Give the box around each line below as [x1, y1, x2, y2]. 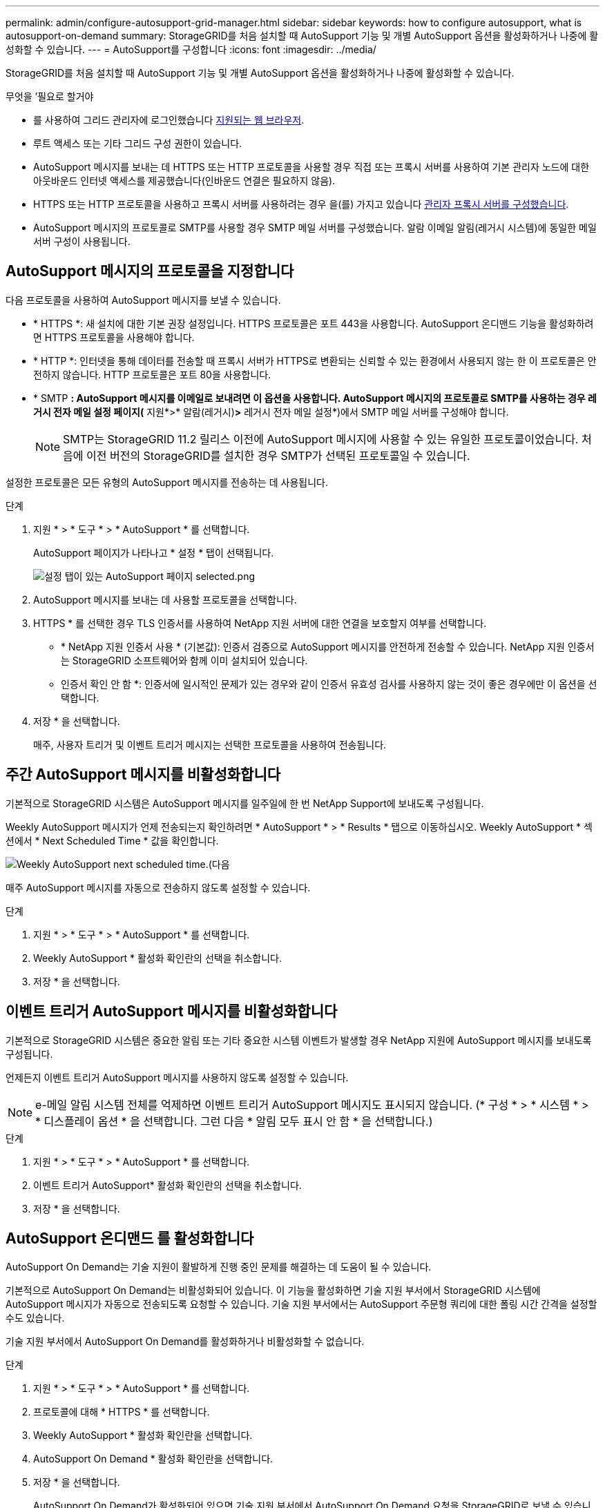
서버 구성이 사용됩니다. [33, 235, 131, 247]
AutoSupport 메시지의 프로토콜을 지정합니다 [6, 262, 294, 280]
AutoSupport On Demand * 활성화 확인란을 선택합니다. [33, 1453, 273, 1465]
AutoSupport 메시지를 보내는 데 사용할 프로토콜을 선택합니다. [33, 593, 297, 606]
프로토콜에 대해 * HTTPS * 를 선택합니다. [33, 1406, 210, 1418]
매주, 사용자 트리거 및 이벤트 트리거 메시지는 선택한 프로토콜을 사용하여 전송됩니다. [33, 738, 387, 751]
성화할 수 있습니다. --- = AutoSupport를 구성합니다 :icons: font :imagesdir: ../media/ [6, 43, 376, 55]
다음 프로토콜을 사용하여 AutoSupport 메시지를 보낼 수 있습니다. [6, 293, 281, 306]
